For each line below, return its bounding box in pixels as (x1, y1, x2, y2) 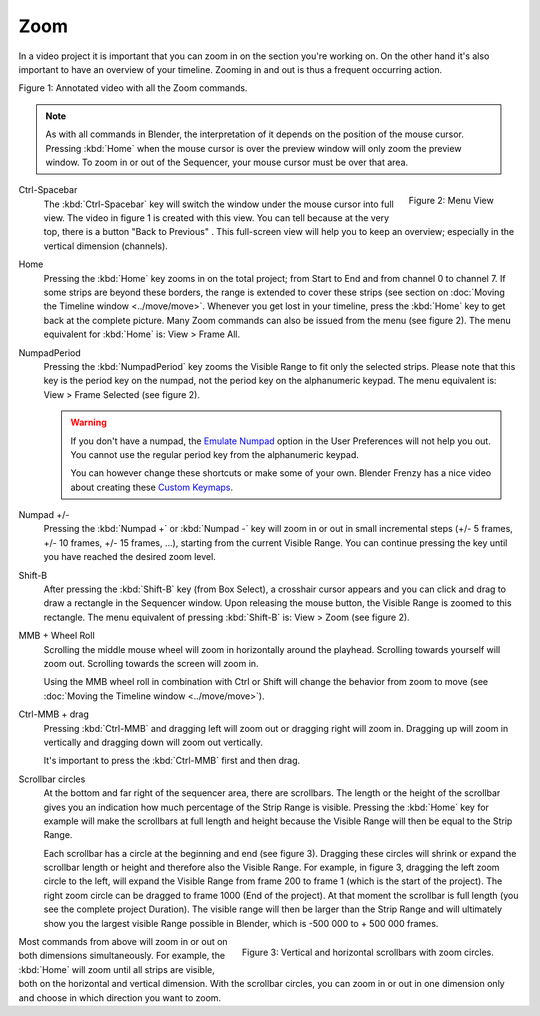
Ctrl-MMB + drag (18, 708, 90, 720)
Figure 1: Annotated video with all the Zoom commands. (18, 82, 248, 94)
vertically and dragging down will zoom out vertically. (43, 736, 264, 748)
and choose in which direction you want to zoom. (18, 991, 222, 1004)
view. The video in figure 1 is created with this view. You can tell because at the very (43, 212, 390, 224)
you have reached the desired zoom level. (43, 551, 217, 563)
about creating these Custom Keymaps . (70, 481, 234, 493)
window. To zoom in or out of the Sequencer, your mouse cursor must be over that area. (45, 156, 409, 168)
